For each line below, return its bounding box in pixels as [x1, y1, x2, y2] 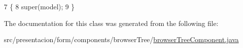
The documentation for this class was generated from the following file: [4, 18, 218, 28]
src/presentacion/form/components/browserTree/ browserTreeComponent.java [4, 34, 239, 45]
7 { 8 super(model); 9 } [4, 1, 75, 11]
